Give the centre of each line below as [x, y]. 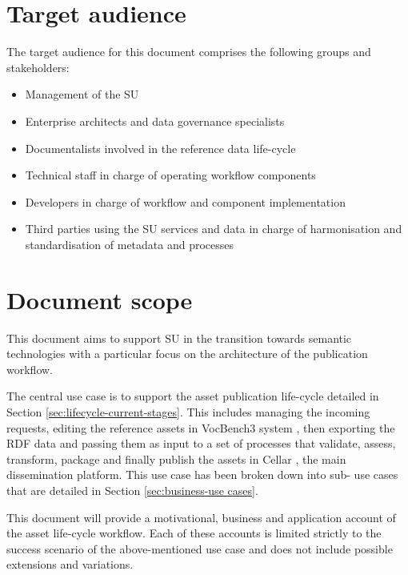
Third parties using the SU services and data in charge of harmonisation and [214, 229]
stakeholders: [38, 67]
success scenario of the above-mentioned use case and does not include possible [200, 548]
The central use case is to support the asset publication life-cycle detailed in [193, 396]
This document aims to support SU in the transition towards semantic [179, 338]
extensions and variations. [70, 564]
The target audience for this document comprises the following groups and [189, 52]
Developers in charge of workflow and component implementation [185, 201]
